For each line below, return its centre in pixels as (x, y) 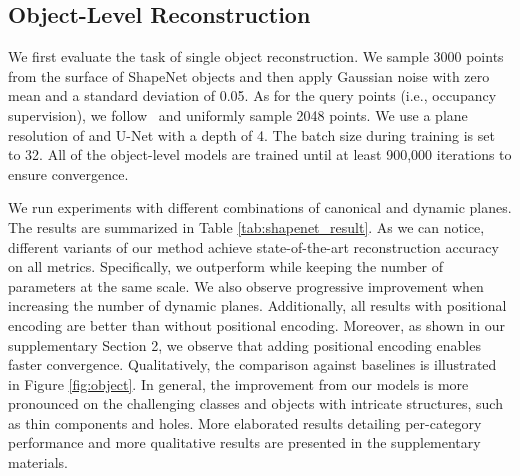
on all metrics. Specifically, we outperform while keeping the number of (226, 266)
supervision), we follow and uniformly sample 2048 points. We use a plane (238, 114)
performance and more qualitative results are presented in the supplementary (244, 442)
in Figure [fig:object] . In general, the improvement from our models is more (238, 383)
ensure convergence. (68, 173)
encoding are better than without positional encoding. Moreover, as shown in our (257, 324)
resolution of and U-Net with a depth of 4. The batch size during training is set (251, 134)
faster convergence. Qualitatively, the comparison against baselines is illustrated (252, 364)
